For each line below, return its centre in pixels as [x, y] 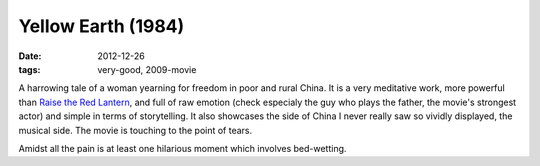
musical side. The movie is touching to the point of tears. [135, 130]
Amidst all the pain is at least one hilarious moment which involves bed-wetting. [182, 148]
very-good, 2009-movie [147, 69]
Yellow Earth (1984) [101, 26]
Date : [30, 56]
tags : [29, 69]
